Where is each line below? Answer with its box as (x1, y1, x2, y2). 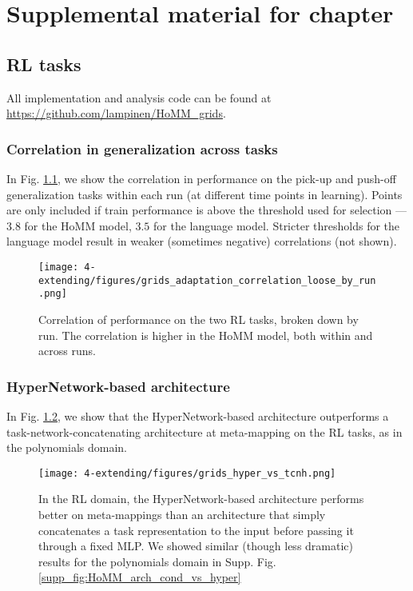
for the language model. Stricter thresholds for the (153, 217, 400, 234)
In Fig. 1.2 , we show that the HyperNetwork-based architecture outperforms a (6, 407, 389, 424)
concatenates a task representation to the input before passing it (38, 521, 354, 538)
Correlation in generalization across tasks (6, 138, 278, 158)
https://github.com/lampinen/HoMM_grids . (6, 105, 226, 122)
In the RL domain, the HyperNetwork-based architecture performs (38, 490, 364, 507)
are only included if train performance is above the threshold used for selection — (6, 202, 407, 218)
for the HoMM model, (24, 217, 132, 234)
